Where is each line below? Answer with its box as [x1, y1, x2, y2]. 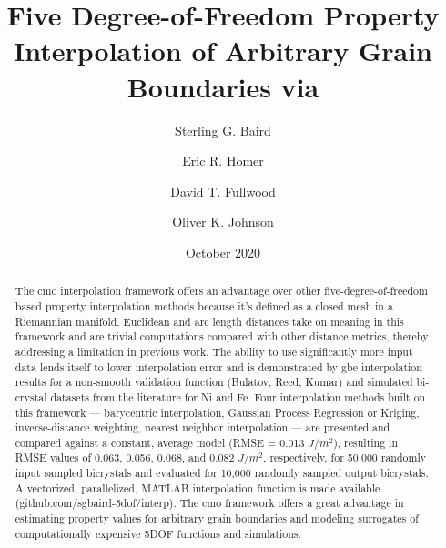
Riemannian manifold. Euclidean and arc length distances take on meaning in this [15, 313, 404, 329]
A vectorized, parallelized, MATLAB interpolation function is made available [15, 480, 380, 495]
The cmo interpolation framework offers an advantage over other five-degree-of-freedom [15, 283, 428, 299]
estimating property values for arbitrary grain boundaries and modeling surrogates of [15, 511, 419, 526]
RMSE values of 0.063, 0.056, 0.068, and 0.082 [15, 450, 235, 465]
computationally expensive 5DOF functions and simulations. [15, 525, 301, 541]
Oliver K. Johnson [172, 212, 274, 231]
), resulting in [333, 434, 399, 450]
